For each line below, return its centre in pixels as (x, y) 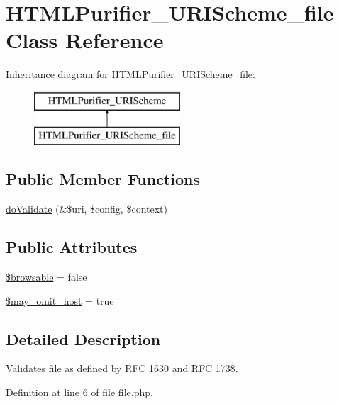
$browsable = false (46, 277)
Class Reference (85, 40)
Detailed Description (83, 338)
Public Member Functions (103, 179)
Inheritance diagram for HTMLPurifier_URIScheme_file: (130, 74)
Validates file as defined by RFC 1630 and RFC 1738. (122, 368)
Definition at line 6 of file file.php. (79, 392)
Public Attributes (72, 247)
